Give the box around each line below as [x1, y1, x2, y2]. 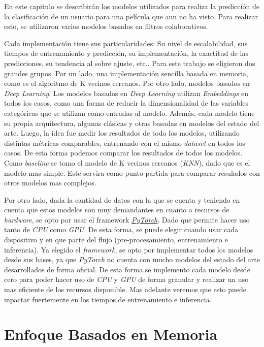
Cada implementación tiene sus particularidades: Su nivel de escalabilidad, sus [4, 38, 248, 48]
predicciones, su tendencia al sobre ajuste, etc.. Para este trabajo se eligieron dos [4, 57, 255, 68]
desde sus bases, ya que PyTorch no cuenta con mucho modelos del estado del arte [4, 254, 260, 265]
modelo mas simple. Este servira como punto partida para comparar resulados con [4, 167, 260, 178]
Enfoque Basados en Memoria [4, 324, 218, 344]
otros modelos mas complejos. [4, 177, 96, 188]
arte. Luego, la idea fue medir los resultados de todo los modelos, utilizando [4, 128, 240, 138]
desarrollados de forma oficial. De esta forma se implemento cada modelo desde [4, 264, 250, 274]
